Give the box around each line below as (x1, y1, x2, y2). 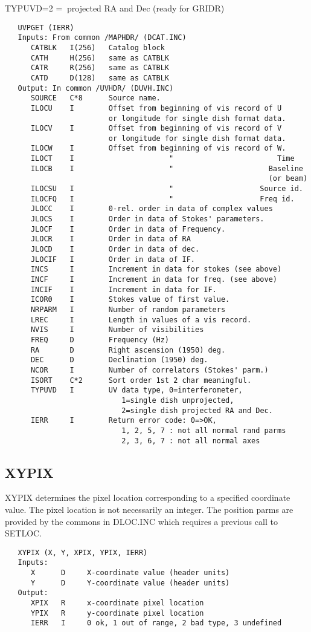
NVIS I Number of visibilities (30, 325, 204, 334)
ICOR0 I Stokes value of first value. (30, 295, 230, 304)
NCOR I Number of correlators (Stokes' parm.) (30, 365, 269, 374)
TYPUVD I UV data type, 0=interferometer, (30, 386, 243, 395)
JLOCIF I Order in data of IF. (30, 255, 195, 264)
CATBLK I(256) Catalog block (30, 43, 165, 52)
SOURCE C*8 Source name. (30, 94, 161, 103)
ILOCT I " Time (30, 154, 295, 163)
